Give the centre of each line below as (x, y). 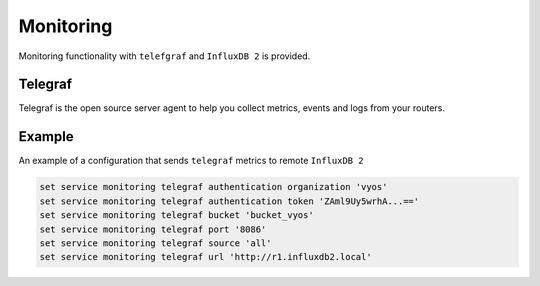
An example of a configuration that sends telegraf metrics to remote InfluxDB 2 (191, 161)
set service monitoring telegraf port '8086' (153, 229)
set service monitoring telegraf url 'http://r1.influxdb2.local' (205, 257)
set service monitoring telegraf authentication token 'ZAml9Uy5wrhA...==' (229, 201)
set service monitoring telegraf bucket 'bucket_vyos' (176, 215)
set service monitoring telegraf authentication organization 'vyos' (213, 187)
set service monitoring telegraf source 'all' (155, 243)
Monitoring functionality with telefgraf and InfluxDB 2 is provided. (164, 56)
